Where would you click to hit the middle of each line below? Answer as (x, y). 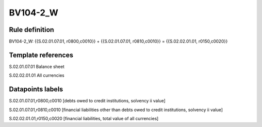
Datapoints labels (36, 89)
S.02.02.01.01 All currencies (37, 75)
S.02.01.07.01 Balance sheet (37, 66)
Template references (41, 55)
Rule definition (32, 30)
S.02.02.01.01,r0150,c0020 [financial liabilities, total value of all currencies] (84, 119)
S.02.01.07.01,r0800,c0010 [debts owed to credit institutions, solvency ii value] (87, 101)
